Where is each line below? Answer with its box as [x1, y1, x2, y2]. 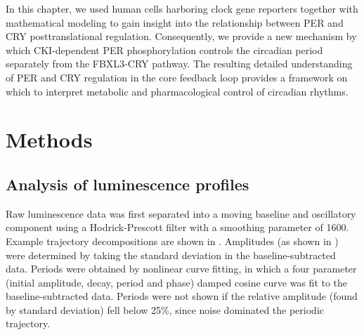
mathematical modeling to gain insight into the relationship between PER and [6, 15, 344, 29]
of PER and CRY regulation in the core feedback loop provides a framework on [6, 70, 348, 84]
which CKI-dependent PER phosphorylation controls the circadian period [6, 42, 323, 57]
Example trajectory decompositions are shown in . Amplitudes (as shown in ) [6, 233, 339, 248]
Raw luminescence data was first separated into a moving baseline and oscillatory [6, 206, 356, 221]
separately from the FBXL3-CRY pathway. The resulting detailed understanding [6, 56, 353, 71]
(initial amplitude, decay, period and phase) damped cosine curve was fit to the [6, 275, 348, 289]
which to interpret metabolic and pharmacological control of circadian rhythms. [6, 84, 349, 98]
